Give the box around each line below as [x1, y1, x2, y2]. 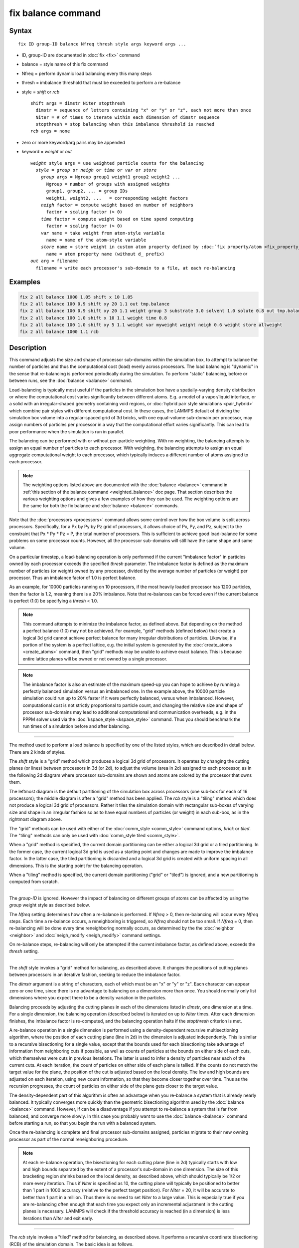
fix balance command [9, 7, 101, 18]
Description [9, 343, 47, 352]
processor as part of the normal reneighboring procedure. [9, 1136, 129, 1142]
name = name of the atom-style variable [46, 237, 147, 243]
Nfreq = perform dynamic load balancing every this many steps [21, 70, 152, 76]
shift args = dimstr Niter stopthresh [30, 100, 126, 106]
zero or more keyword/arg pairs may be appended [21, 139, 125, 145]
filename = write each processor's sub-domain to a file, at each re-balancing [35, 265, 236, 271]
